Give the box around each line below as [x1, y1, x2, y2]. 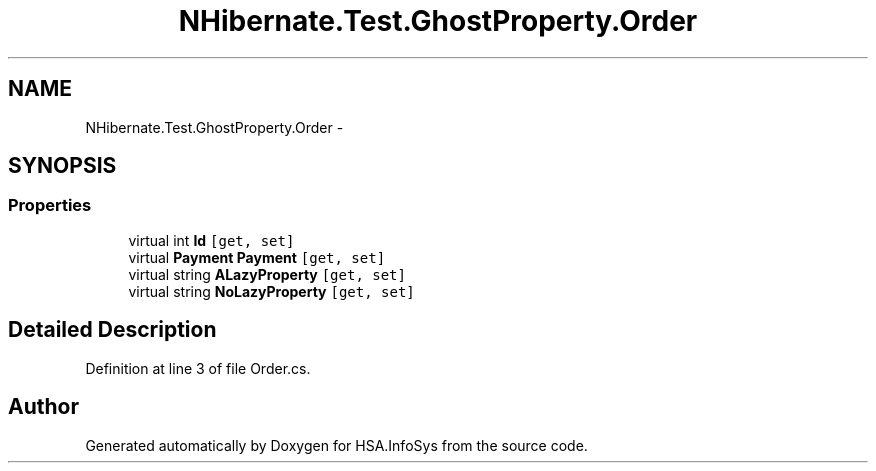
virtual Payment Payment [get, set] [128, 248, 386, 266]
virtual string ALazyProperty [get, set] [128, 265, 406, 283]
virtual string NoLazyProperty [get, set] [128, 282, 415, 300]
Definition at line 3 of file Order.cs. [85, 359, 311, 377]
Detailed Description [8, 317, 217, 343]
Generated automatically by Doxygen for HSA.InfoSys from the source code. [85, 436, 588, 454]
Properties [8, 195, 92, 216]
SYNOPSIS [8, 153, 117, 179]
